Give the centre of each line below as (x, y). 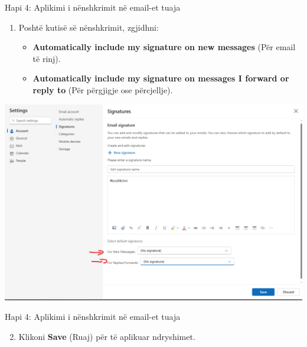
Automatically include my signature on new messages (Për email (164, 47)
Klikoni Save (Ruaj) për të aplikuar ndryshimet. (107, 336)
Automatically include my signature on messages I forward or (161, 78)
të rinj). (47, 58)
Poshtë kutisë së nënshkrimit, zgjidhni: (89, 27)
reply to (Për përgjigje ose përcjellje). (103, 89)
